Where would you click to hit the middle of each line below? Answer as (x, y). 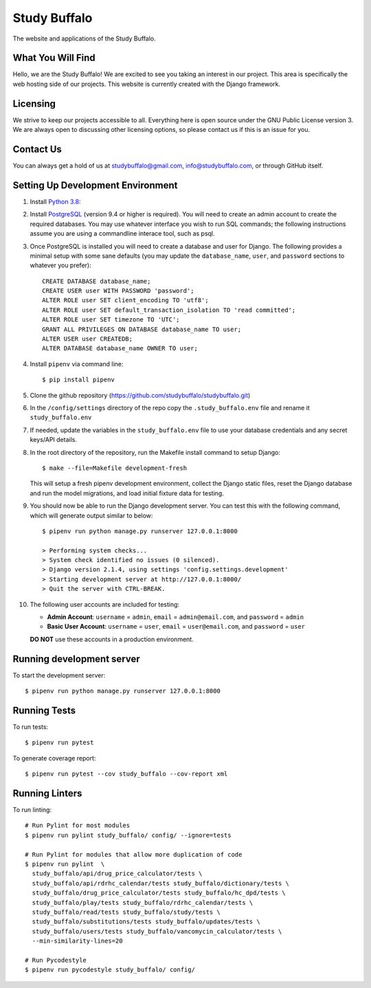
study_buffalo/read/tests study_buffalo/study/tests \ (126, 912)
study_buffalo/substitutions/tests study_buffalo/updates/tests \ (146, 922)
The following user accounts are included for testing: (105, 604)
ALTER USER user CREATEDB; (88, 339)
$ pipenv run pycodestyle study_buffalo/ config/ (110, 970)
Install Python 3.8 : (55, 201)
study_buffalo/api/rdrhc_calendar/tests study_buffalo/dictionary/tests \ (161, 883)
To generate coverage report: (54, 758)
